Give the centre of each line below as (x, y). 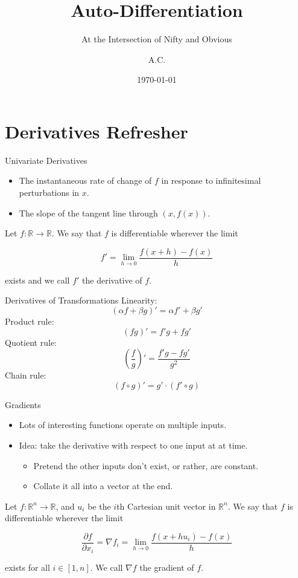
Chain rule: (26, 375)
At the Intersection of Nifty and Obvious (157, 39)
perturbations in (49, 193)
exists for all (27, 567)
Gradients (23, 404)
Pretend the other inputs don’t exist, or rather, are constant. (146, 465)
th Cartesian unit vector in (166, 506)
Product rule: (30, 321)
